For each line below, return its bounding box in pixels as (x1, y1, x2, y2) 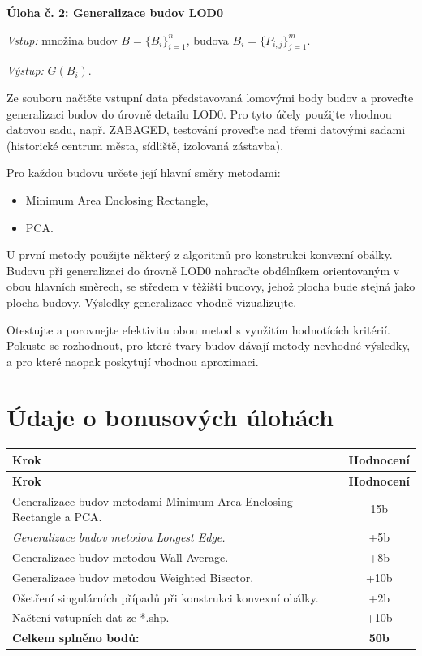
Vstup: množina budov (6, 31, 118, 48)
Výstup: (6, 62, 44, 79)
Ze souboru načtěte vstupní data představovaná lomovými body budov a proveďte (6, 88, 414, 106)
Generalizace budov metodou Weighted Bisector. (12, 568, 254, 585)
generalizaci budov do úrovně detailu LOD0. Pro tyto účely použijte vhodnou (6, 105, 392, 122)
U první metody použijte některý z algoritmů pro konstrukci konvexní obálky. (6, 246, 393, 263)
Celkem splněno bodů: (12, 629, 140, 646)
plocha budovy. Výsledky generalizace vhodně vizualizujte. (6, 293, 297, 310)
